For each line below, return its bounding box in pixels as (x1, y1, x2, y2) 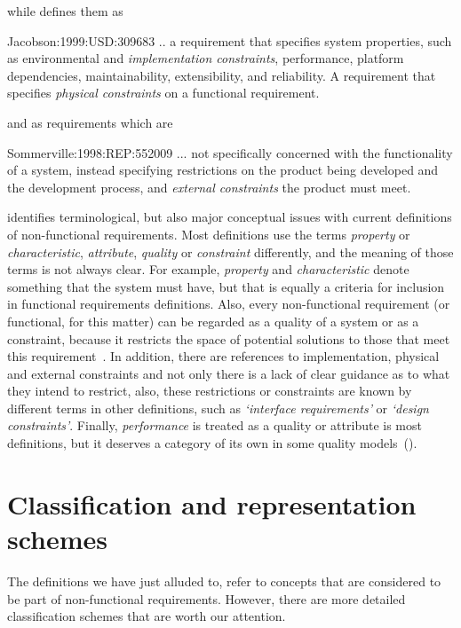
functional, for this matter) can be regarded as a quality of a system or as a (7, 311, 419, 330)
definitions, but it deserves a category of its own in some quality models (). (7, 434, 417, 452)
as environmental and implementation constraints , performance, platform (7, 49, 404, 67)
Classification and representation (7, 485, 417, 522)
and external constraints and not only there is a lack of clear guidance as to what (7, 364, 450, 382)
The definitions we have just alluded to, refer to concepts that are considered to (7, 571, 441, 590)
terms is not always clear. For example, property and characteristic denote (7, 260, 409, 279)
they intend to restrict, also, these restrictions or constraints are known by (7, 381, 412, 400)
